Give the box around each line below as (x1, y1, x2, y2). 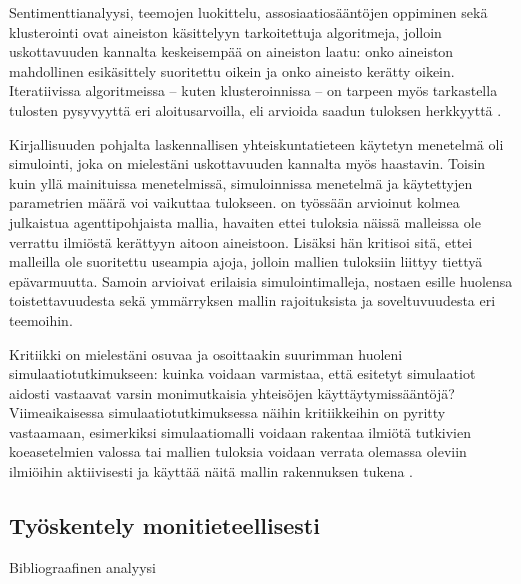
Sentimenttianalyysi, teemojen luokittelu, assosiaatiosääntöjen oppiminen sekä (9, 2, 488, 22)
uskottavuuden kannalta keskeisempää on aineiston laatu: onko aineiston (9, 41, 454, 62)
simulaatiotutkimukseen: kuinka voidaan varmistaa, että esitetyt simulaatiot (9, 363, 476, 384)
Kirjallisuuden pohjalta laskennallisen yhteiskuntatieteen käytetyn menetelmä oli (9, 133, 504, 154)
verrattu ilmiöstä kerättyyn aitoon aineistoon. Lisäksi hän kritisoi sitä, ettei (9, 231, 473, 252)
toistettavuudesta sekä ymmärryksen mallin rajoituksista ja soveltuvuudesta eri (9, 290, 496, 311)
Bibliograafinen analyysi (9, 556, 156, 577)
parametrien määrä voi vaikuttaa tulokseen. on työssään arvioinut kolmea (9, 192, 460, 213)
